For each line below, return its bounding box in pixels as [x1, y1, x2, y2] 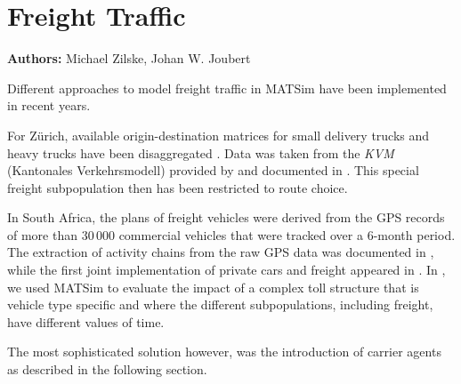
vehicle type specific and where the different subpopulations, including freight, [7, 295, 433, 314]
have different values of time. [7, 312, 165, 331]
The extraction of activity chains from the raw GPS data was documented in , [7, 243, 434, 261]
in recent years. [7, 96, 91, 115]
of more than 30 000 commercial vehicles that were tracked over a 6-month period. [7, 225, 456, 244]
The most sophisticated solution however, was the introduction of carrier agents [7, 342, 441, 361]
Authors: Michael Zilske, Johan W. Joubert [7, 49, 251, 68]
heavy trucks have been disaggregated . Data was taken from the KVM [7, 143, 394, 162]
